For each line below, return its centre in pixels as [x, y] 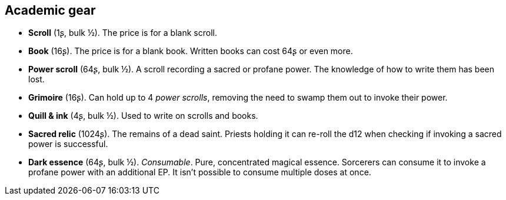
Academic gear [50, 10]
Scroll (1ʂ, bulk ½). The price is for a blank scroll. [123, 33]
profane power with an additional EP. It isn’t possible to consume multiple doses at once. [200, 172]
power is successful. [68, 144]
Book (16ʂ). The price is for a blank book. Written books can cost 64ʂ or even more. [191, 51]
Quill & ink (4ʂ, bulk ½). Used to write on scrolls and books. [143, 116]
